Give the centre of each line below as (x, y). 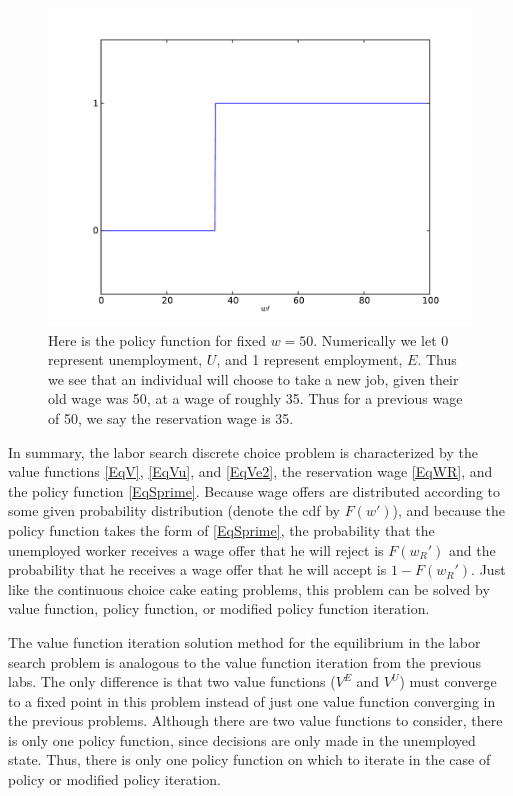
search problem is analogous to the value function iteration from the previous (245, 661)
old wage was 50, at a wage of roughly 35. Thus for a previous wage (255, 398)
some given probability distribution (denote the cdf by (174, 510)
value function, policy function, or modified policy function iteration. (219, 608)
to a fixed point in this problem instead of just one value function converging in (252, 700)
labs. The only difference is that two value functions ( (172, 681)
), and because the (449, 510)
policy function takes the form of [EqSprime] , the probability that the (221, 529)
